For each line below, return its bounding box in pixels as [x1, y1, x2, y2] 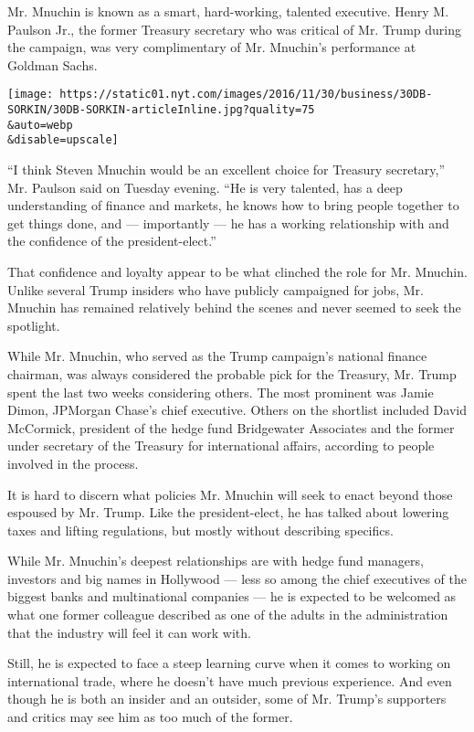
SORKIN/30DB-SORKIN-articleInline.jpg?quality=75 [7, 103, 315, 117]
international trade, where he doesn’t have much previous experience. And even [7, 671, 452, 690]
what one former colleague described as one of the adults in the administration [7, 605, 448, 624]
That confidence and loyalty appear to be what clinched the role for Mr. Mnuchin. [7, 261, 468, 281]
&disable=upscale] [7, 133, 119, 147]
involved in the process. [7, 453, 139, 472]
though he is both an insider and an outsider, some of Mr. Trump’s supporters [7, 689, 447, 708]
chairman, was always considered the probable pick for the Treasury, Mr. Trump [7, 364, 457, 383]
